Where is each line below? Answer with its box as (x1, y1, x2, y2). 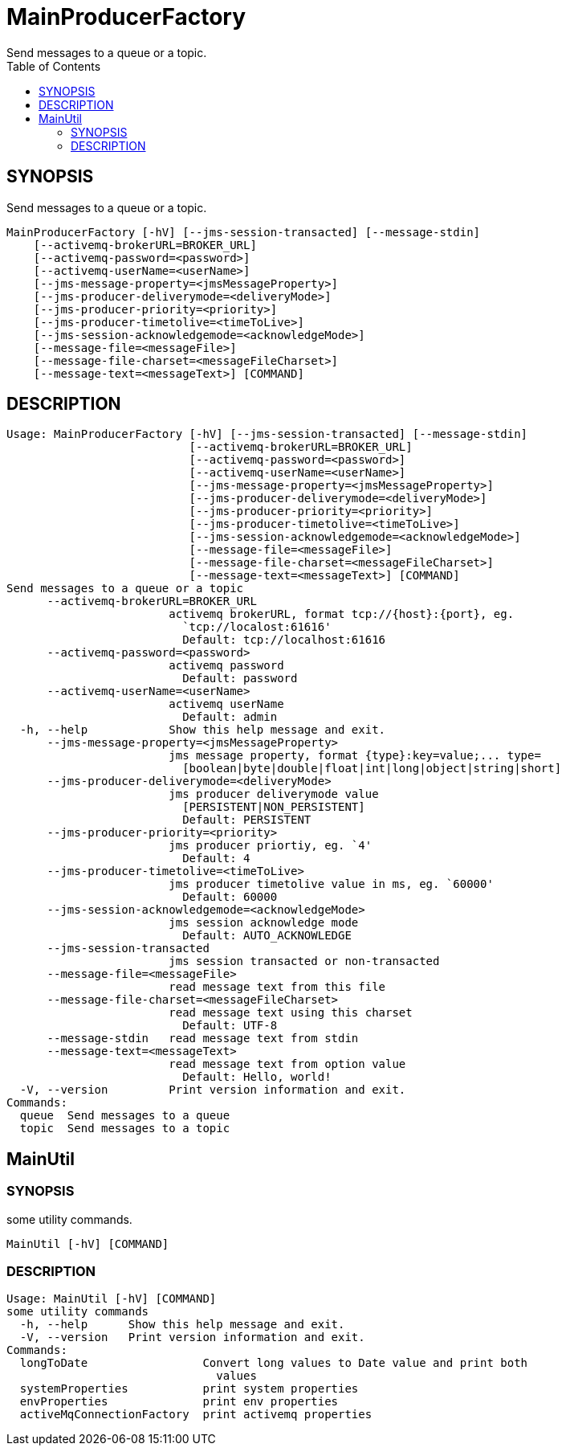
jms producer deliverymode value (169, 787, 379, 801)
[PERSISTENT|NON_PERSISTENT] (182, 800, 365, 814)
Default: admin (182, 710, 278, 724)
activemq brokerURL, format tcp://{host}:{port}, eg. (169, 607, 515, 621)
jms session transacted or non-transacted (169, 955, 440, 968)
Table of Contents (6, 59, 101, 73)
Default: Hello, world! (182, 1070, 332, 1084)
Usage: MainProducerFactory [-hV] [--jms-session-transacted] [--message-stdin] (6, 427, 528, 441)
